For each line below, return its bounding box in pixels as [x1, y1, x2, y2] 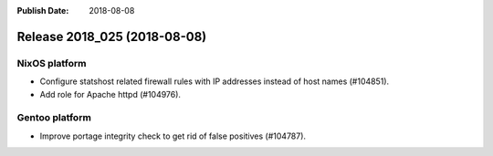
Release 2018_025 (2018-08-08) [16, 28, 207, 45]
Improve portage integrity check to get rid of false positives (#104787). [39, 130, 306, 141]
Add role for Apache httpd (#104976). [39, 88, 182, 99]
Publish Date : [16, 5, 69, 16]
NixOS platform [16, 57, 87, 69]
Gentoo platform [16, 111, 91, 124]
